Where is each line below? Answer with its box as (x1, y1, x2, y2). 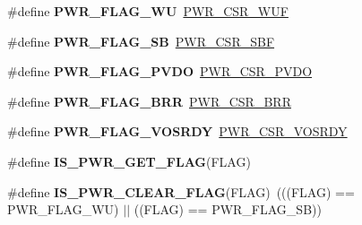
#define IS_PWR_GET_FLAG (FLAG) (7, 151, 251, 170)
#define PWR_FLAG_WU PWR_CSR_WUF (7, 2, 289, 20)
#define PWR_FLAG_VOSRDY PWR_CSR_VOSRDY (7, 122, 348, 141)
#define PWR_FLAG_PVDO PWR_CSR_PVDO (7, 62, 313, 81)
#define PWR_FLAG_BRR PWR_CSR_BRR (7, 91, 291, 110)
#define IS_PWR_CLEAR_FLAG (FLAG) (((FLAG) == (7, 182, 355, 201)
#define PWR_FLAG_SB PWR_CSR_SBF (7, 31, 275, 50)
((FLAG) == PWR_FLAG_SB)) (134, 200, 322, 219)
